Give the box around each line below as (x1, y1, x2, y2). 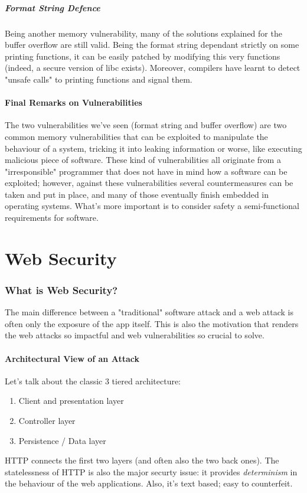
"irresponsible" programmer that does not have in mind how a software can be (5, 165, 288, 177)
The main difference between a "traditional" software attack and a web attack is (5, 306, 294, 318)
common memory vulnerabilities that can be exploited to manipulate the (5, 130, 268, 142)
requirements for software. (5, 211, 99, 224)
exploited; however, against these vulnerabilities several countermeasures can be (5, 177, 293, 189)
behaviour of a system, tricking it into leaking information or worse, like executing (5, 142, 302, 154)
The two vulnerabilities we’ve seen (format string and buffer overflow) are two (5, 119, 287, 131)
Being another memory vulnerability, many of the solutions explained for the (5, 27, 282, 39)
